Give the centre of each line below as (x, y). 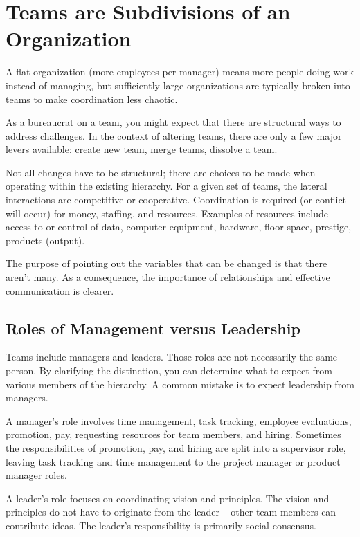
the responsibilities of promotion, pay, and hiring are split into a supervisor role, (176, 447)
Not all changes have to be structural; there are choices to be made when (161, 172)
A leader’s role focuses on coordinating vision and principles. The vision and (168, 498)
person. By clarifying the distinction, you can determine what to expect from (169, 371)
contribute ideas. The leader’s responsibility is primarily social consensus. (161, 525)
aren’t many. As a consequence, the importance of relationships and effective (168, 277)
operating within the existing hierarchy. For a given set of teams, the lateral (166, 186)
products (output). (45, 240)
